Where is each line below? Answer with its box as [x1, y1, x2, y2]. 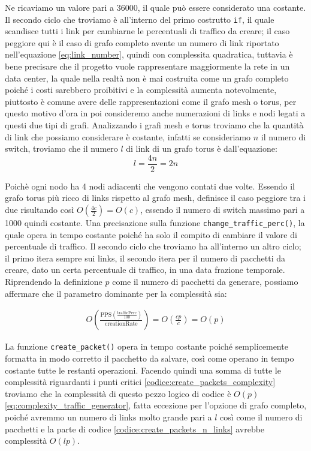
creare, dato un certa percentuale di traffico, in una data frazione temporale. [5, 263, 285, 276]
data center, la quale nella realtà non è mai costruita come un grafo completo [5, 71, 289, 84]
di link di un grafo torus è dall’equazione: [126, 142, 277, 155]
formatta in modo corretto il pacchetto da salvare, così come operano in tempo [5, 351, 294, 364]
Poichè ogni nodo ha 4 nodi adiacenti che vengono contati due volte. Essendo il [5, 179, 295, 192]
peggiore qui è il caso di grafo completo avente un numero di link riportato [5, 36, 279, 49]
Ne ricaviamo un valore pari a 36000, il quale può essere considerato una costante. [5, 1, 306, 13]
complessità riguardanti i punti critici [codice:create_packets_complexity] [5, 375, 276, 388]
